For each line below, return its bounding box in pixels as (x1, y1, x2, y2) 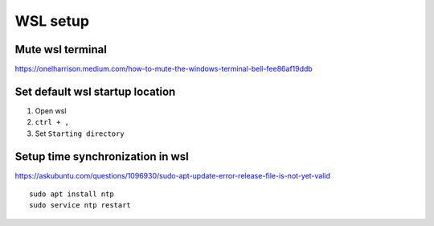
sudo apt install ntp (29, 190, 114, 199)
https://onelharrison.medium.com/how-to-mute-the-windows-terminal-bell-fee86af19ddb (14, 64, 313, 74)
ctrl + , (35, 117, 70, 127)
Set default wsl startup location (14, 84, 176, 98)
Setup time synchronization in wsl (14, 150, 189, 163)
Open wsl (35, 105, 67, 116)
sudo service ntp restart (29, 201, 132, 210)
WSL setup (14, 12, 90, 30)
